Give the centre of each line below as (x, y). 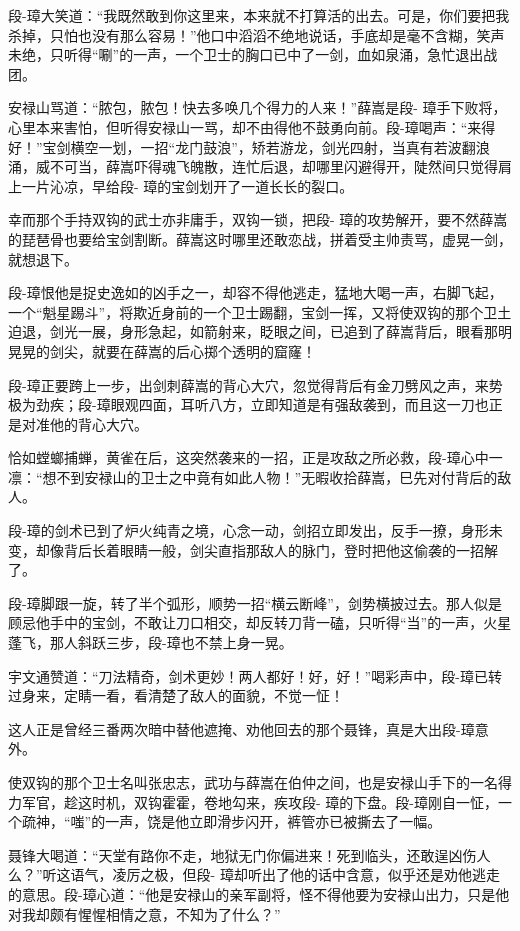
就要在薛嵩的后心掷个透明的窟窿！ (203, 350)
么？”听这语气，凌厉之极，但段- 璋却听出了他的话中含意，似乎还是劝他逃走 (254, 874)
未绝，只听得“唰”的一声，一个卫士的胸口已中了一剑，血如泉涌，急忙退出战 (253, 54)
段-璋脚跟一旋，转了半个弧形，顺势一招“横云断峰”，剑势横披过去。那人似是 (255, 602)
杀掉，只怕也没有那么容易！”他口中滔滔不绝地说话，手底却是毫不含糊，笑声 (256, 34)
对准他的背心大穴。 (84, 423)
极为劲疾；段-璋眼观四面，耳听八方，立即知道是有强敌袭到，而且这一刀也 (248, 404)
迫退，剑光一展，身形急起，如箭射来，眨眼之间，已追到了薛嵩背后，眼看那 (253, 331)
